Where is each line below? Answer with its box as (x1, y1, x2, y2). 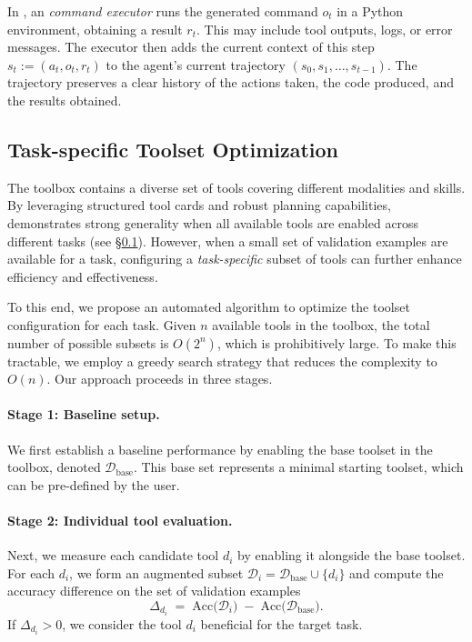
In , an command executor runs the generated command (7, 2, 318, 20)
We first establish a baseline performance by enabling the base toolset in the (7, 439, 433, 458)
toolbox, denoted (7, 457, 101, 476)
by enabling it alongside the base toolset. (237, 546, 466, 565)
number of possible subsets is (7, 333, 169, 352)
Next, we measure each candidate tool (7, 546, 219, 565)
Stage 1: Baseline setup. (7, 405, 160, 424)
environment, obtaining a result (7, 19, 183, 38)
